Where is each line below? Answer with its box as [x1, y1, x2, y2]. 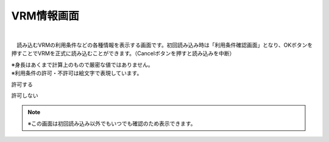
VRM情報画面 [11, 9, 79, 22]
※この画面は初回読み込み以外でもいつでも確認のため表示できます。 [27, 120, 196, 127]
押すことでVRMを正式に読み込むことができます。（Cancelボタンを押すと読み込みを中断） [11, 50, 235, 57]
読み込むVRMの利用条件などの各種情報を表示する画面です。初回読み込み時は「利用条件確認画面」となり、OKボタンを [16, 41, 313, 49]
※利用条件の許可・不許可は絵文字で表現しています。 [11, 70, 143, 77]
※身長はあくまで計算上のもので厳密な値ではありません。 [11, 61, 154, 68]
